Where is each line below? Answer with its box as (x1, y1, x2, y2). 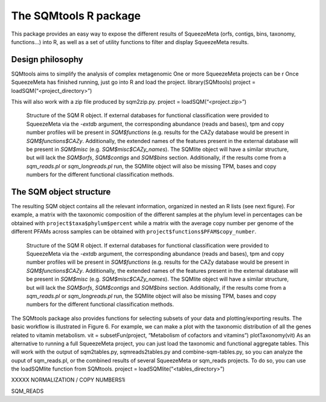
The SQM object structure (11, 187, 111, 197)
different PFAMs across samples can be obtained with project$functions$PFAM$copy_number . (11, 228, 257, 235)
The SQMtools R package (11, 9, 141, 22)
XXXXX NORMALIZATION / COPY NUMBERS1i (11, 376, 126, 383)
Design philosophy (11, 54, 84, 65)
